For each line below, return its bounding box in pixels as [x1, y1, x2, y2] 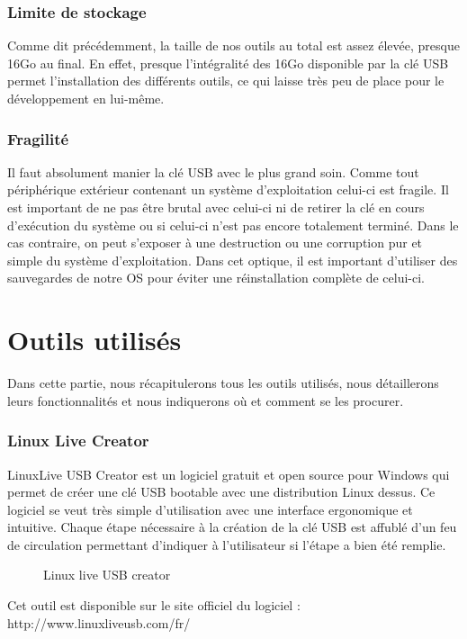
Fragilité [7, 127, 69, 149]
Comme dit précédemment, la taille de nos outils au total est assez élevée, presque [7, 36, 460, 55]
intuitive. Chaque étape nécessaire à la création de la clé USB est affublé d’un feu [7, 517, 457, 536]
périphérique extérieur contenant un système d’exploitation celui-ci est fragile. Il [7, 180, 449, 199]
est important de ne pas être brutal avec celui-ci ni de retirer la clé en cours [7, 198, 425, 216]
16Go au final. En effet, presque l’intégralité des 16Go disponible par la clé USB [7, 53, 449, 72]
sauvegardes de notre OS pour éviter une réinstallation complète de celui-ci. [7, 268, 425, 287]
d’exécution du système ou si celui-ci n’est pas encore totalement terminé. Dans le [7, 215, 459, 234]
